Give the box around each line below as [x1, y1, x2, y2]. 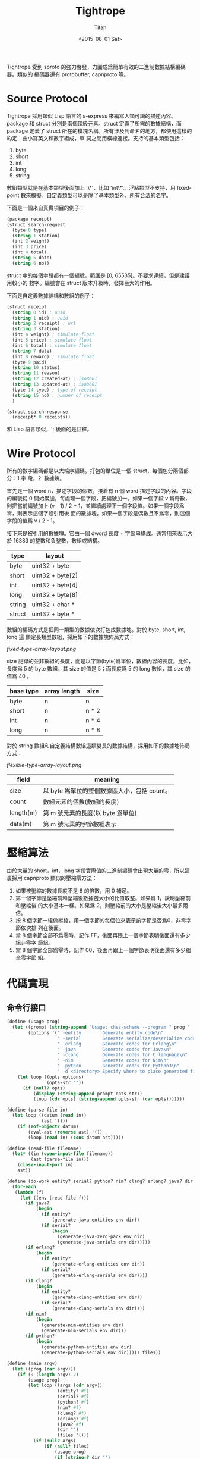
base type [9, 687, 39, 696]
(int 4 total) [12, 249, 47, 255]
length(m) [9, 809, 37, 817]
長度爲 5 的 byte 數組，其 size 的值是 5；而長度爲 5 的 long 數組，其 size [7, 665, 184, 672]
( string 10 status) [12, 365, 61, 371]
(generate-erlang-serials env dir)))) [52, 1272, 148, 1278]
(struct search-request [7, 221, 66, 227]
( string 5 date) [12, 255, 52, 261]
